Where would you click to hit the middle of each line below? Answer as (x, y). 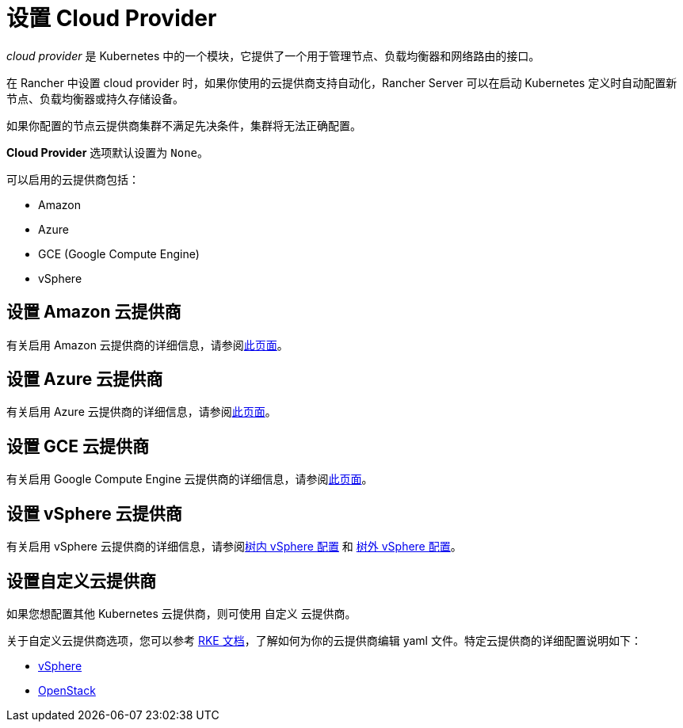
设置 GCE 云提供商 (78, 446)
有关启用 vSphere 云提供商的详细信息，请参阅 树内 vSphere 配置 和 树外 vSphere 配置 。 (234, 547)
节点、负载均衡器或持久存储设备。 (95, 98)
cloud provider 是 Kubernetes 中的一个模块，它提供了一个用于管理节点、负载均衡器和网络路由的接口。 (273, 55)
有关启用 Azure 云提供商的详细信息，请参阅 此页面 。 (141, 412)
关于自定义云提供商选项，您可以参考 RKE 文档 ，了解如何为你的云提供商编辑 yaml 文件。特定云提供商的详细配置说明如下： (324, 640)
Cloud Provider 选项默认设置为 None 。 (108, 152)
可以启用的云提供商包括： (73, 179)
